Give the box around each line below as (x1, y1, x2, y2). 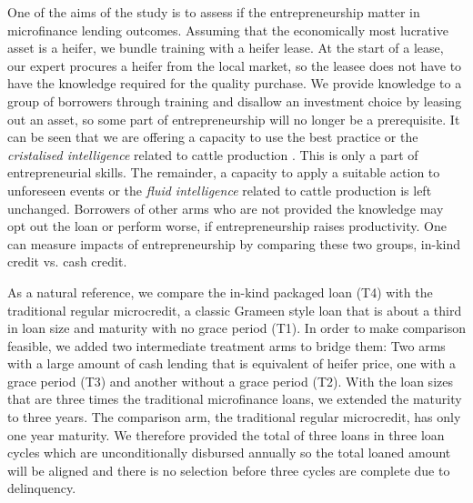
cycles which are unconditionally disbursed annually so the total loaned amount (7, 443, 451, 462)
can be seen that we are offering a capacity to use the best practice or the (7, 127, 418, 146)
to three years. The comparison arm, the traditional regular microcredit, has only (7, 407, 461, 427)
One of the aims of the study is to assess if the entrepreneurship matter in (7, 3, 420, 21)
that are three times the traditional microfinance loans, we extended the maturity (7, 389, 462, 408)
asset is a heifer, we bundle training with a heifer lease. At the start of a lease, (7, 38, 444, 57)
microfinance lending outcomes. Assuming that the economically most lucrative (7, 20, 448, 39)
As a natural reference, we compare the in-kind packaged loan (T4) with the (7, 282, 433, 301)
